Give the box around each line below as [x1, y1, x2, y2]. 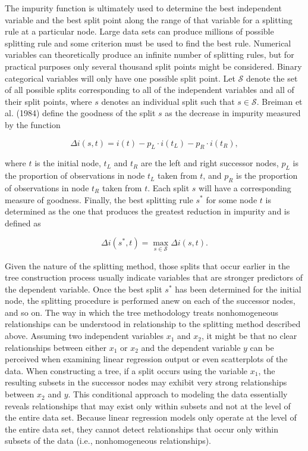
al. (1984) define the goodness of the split [5, 107, 156, 119]
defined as [5, 216, 41, 229]
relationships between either [5, 341, 106, 353]
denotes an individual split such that [101, 95, 235, 107]
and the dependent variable [141, 341, 241, 353]
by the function [5, 118, 61, 130]
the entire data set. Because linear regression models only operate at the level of [5, 411, 297, 424]
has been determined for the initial [175, 282, 301, 295]
